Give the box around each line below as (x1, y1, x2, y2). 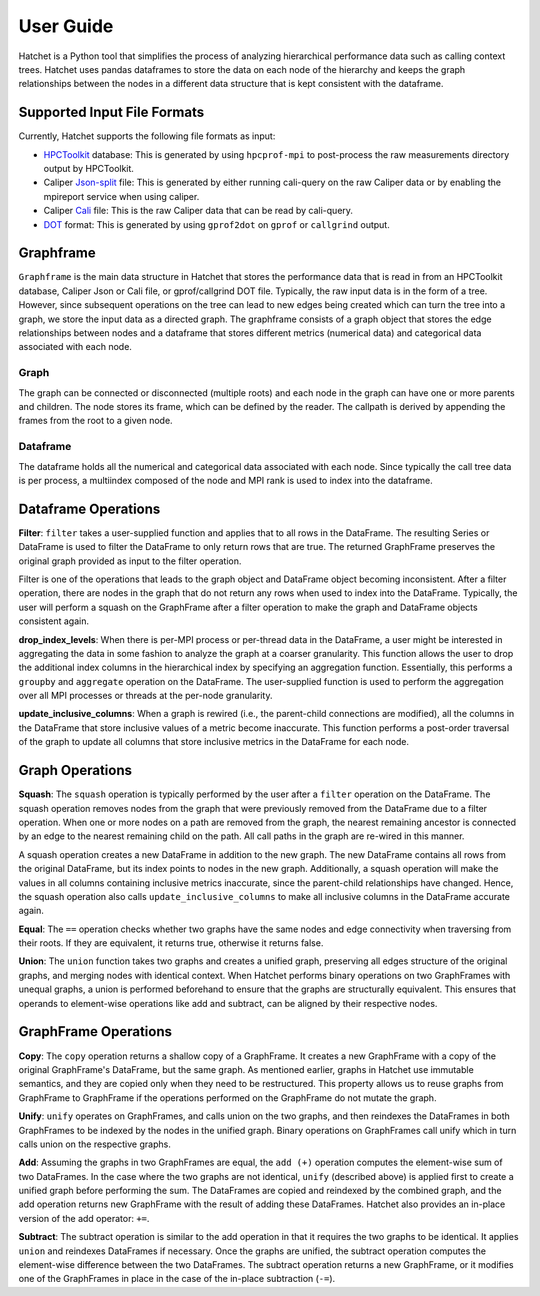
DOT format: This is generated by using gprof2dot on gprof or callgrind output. (43, 218, 390, 230)
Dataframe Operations (18, 500, 161, 517)
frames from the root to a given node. (18, 415, 174, 427)
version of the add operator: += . (18, 1212, 150, 1224)
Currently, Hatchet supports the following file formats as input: (18, 130, 276, 142)
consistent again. (18, 615, 90, 627)
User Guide (18, 15, 114, 37)
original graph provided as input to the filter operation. (18, 555, 242, 567)
